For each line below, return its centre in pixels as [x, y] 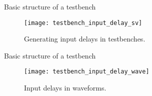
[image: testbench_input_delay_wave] [87, 72]
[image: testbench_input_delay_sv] [83, 23]
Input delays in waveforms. [65, 88]
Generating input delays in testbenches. [85, 39]
